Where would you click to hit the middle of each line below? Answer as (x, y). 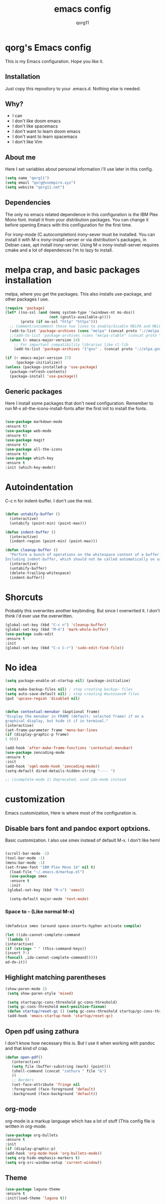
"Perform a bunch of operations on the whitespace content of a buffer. (85, 555)
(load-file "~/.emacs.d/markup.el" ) (47, 872)
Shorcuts (24, 597)
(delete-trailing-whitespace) (40, 573)
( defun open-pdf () (24, 1057)
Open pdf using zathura (42, 1031)
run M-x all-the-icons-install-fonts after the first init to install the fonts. (76, 409)
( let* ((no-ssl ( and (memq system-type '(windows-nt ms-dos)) (70, 313)
